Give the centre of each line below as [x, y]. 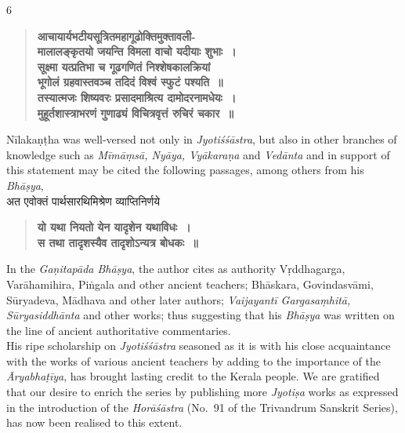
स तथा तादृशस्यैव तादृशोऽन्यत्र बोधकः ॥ [118, 242]
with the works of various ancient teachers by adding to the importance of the [193, 360]
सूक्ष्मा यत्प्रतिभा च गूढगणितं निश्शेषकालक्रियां [124, 66]
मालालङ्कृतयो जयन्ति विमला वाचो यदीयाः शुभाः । [137, 51]
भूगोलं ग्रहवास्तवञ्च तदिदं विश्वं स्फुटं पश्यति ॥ [130, 82]
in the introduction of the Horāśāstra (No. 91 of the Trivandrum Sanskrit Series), [202, 407]
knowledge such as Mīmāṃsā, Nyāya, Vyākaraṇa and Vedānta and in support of [198, 154]
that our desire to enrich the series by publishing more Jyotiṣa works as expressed [202, 392]
